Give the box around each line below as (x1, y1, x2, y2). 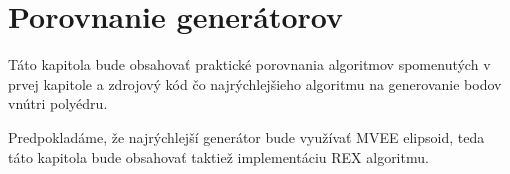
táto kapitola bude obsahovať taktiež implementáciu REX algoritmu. (8, 146, 429, 167)
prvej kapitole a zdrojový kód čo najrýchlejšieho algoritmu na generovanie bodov (8, 73, 502, 94)
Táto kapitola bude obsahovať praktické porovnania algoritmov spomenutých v (8, 54, 491, 75)
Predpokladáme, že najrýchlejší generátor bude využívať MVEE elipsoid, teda (8, 126, 485, 147)
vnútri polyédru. (8, 93, 108, 114)
